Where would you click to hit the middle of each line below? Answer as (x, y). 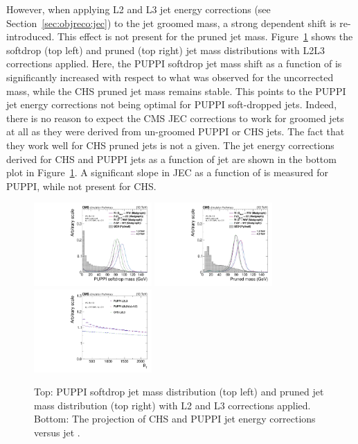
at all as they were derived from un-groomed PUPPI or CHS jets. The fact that (176, 131)
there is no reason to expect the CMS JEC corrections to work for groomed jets (175, 118)
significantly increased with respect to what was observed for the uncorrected (170, 77)
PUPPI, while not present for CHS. (81, 186)
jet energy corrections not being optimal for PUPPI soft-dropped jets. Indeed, (172, 104)
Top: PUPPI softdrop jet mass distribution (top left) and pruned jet (179, 392)
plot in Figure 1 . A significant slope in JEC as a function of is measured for (168, 172)
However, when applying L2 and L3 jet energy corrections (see (138, 9)
